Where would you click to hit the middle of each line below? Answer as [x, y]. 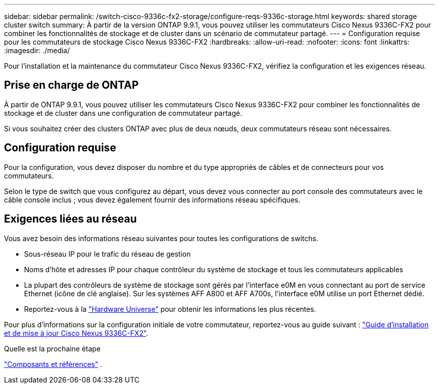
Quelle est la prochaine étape [52, 348]
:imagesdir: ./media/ [37, 50]
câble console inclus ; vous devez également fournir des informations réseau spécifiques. [152, 200]
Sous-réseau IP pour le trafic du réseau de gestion [107, 254]
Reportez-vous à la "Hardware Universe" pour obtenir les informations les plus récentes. [170, 309]
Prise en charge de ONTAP [71, 85]
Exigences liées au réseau [70, 219]
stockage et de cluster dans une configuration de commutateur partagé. [123, 113]
